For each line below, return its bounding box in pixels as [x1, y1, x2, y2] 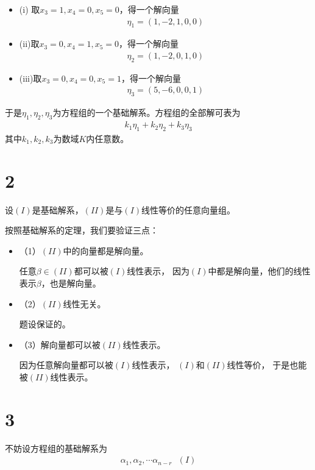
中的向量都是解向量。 [63, 244, 149, 257]
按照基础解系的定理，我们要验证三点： [5, 224, 158, 237]
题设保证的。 [19, 318, 71, 330]
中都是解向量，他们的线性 [208, 265, 311, 277]
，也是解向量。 [41, 276, 101, 289]
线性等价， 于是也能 [227, 358, 307, 371]
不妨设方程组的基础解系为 [5, 441, 107, 454]
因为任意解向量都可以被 [19, 358, 113, 371]
